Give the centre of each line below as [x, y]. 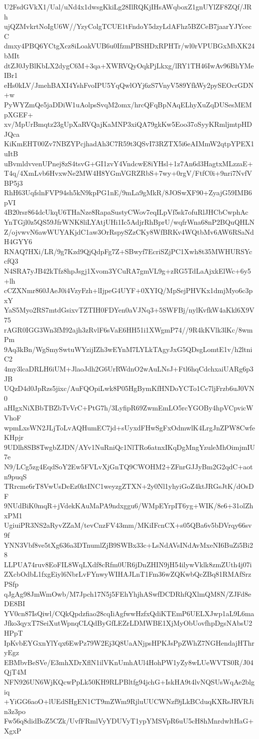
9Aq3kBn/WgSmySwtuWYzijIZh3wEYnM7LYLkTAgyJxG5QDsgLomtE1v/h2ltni [128, 349]
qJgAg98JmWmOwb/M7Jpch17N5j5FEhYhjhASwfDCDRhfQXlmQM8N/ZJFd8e [128, 593]
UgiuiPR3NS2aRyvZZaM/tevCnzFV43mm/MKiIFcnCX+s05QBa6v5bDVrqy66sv [128, 525]
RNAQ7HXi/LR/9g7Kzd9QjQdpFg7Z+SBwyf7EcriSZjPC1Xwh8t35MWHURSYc [128, 251]
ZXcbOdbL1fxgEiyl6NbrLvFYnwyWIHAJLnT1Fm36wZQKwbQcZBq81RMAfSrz [128, 574]
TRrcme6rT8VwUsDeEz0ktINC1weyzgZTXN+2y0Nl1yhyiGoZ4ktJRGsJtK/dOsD [129, 486]
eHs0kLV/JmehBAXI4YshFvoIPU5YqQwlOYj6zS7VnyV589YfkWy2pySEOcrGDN [129, 85]
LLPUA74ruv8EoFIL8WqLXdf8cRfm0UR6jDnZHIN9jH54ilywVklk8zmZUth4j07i [128, 564]
